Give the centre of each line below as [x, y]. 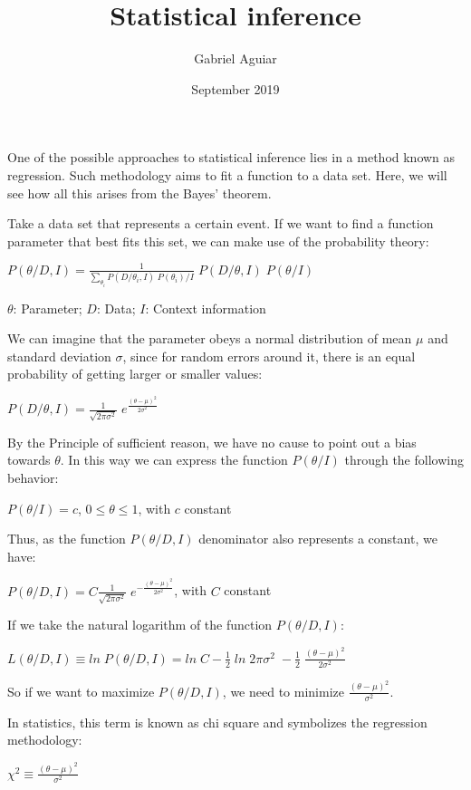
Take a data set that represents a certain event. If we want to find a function [221, 223]
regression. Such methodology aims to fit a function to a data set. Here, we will [227, 174]
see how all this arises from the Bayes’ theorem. [139, 193]
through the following [404, 460]
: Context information [206, 308]
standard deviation [59, 356]
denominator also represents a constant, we [318, 539]
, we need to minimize [283, 691]
